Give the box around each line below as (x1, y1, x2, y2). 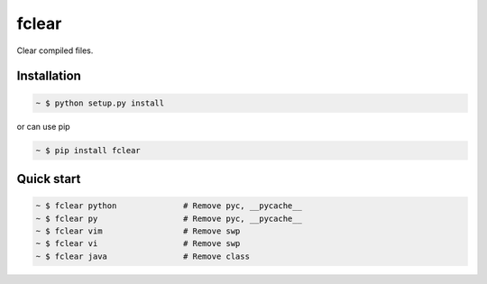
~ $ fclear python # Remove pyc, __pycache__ (35, 201, 302, 211)
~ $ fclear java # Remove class (35, 251, 250, 261)
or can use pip (16, 121, 71, 132)
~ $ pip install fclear (35, 145, 142, 155)
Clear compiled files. (16, 45, 94, 56)
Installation (16, 69, 81, 84)
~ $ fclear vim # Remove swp (35, 225, 241, 236)
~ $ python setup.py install (35, 97, 165, 108)
